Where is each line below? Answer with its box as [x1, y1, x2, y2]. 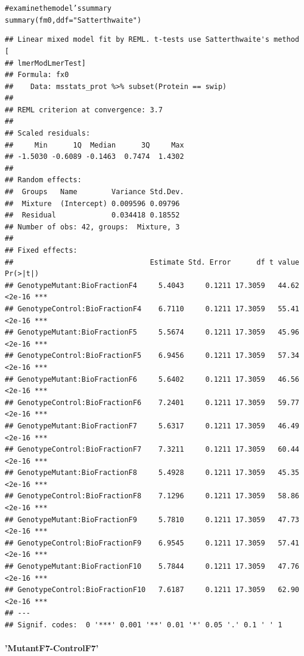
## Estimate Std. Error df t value [5, 258, 299, 266]
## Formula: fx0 [5, 70, 69, 79]
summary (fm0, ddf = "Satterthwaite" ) [5, 16, 142, 24]
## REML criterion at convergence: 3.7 [5, 105, 163, 114]
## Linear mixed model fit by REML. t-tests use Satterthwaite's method [5, 35, 299, 44]
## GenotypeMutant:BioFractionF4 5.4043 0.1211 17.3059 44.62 [5, 281, 299, 290]
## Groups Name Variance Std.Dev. [5, 188, 184, 197]
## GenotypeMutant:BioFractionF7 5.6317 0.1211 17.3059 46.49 [5, 421, 299, 430]
